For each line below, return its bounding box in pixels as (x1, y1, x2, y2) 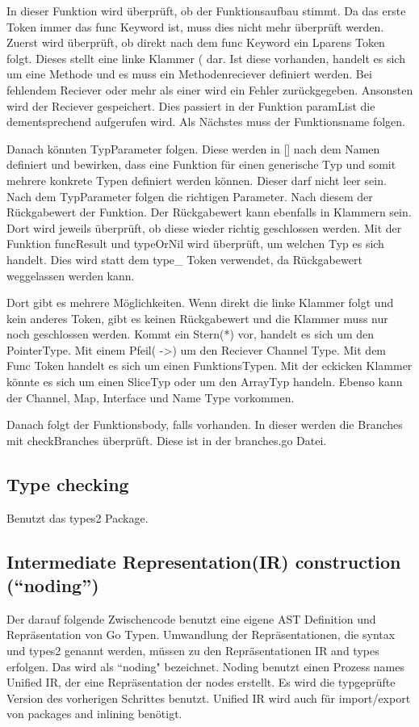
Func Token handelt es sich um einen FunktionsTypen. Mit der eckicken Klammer (6, 357, 413, 374)
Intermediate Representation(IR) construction (6, 548, 401, 574)
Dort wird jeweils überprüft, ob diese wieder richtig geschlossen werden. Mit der (6, 219, 402, 236)
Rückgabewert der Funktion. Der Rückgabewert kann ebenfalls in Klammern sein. (6, 204, 412, 221)
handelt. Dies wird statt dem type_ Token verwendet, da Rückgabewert (6, 250, 362, 267)
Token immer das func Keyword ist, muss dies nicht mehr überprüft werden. (6, 18, 384, 35)
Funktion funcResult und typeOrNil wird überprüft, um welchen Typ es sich (6, 235, 384, 252)
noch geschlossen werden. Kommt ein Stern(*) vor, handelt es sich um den (6, 326, 375, 342)
